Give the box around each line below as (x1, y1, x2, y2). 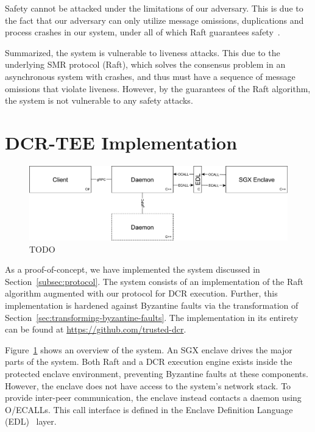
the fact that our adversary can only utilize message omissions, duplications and (5, 13, 304, 26)
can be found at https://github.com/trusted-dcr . (5, 323, 186, 336)
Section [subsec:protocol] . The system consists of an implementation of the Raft (5, 275, 303, 287)
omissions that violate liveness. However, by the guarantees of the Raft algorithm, (5, 82, 311, 95)
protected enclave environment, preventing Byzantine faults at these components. (5, 367, 308, 380)
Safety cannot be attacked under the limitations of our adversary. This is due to (5, 2, 303, 14)
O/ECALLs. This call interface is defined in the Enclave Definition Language (5, 403, 293, 416)
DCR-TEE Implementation (5, 129, 238, 154)
